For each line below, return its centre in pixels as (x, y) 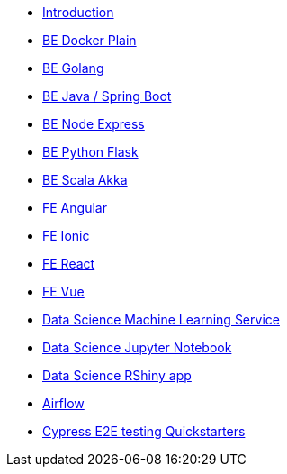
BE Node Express (94, 124)
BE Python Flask (90, 152)
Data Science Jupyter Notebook (137, 347)
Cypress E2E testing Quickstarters (144, 431)
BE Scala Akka (85, 180)
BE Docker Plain (90, 40)
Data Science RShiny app (117, 375)
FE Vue (63, 292)
